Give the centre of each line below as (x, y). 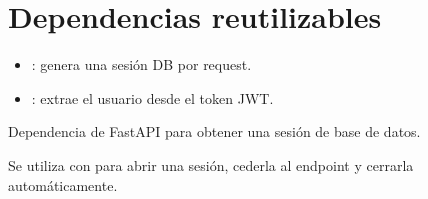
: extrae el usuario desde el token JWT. (152, 97)
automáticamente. (63, 184)
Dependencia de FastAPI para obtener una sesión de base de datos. (214, 131)
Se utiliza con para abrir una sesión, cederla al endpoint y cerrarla (211, 164)
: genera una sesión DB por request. (141, 64)
